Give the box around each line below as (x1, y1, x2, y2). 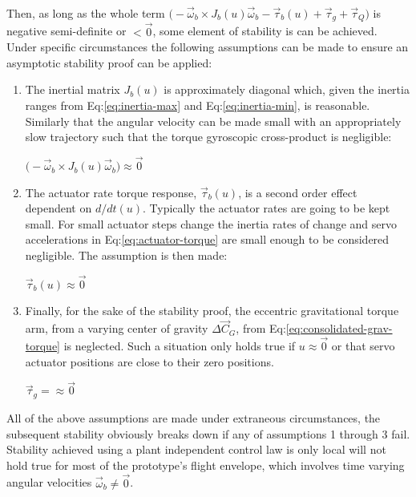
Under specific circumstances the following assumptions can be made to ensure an (6, 38, 409, 55)
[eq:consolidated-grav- (285, 320, 393, 337)
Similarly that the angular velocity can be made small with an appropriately (25, 112, 402, 129)
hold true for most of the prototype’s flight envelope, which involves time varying (6, 456, 405, 473)
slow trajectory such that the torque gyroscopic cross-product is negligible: (25, 128, 392, 145)
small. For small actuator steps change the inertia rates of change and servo (25, 215, 397, 232)
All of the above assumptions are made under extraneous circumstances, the (6, 409, 381, 426)
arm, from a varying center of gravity (25, 320, 208, 337)
